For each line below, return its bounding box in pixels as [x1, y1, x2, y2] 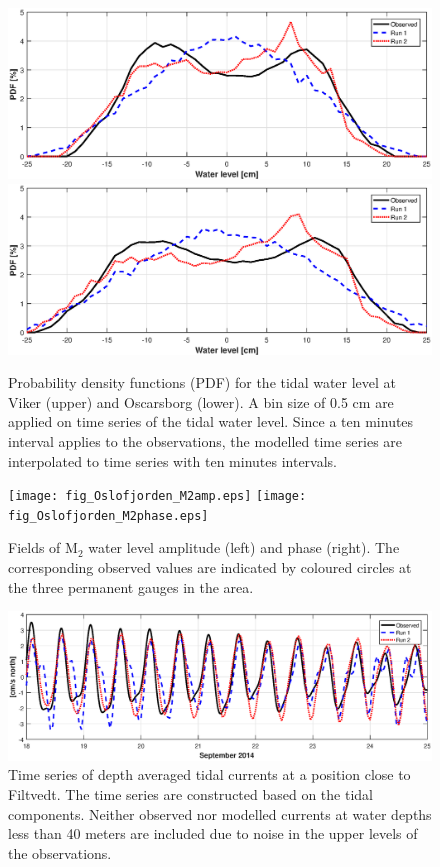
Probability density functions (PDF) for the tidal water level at [8, 372, 397, 393]
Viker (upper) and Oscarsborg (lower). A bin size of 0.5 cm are [8, 391, 394, 412]
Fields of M [8, 537, 78, 558]
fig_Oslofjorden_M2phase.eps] [8, 508, 209, 523]
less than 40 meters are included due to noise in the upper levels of [8, 823, 418, 844]
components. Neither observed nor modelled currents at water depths [8, 803, 432, 824]
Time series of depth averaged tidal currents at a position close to [8, 764, 411, 785]
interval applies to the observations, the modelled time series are [8, 430, 403, 451]
